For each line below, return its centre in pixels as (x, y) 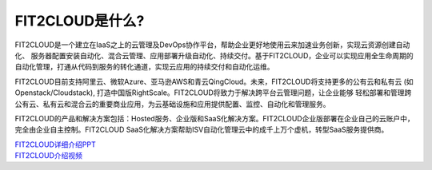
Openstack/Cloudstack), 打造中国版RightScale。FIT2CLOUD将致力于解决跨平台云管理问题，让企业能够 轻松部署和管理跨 (213, 93)
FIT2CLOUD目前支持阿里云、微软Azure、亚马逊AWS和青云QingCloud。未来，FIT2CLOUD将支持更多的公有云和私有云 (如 (214, 81)
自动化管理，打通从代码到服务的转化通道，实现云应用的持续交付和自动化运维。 (144, 67)
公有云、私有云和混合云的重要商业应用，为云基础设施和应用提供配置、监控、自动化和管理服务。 (172, 104)
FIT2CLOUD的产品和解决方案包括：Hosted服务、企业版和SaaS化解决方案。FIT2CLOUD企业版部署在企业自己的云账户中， (215, 118)
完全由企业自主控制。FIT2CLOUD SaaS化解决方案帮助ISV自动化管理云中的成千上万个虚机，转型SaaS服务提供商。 (202, 130)
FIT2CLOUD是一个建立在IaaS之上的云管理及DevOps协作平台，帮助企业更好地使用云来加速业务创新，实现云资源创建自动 (212, 45)
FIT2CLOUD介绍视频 (49, 156)
